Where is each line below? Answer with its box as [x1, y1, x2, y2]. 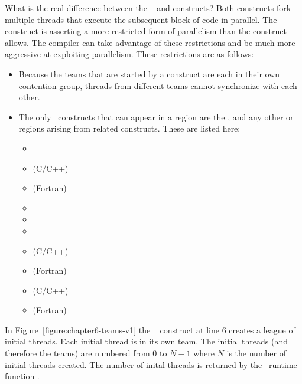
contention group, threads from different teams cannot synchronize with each [18, 79, 297, 91]
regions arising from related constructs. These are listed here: [18, 122, 241, 134]
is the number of [226, 347, 286, 359]
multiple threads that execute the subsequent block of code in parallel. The [5, 13, 277, 25]
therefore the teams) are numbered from [5, 347, 150, 359]
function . [5, 370, 40, 382]
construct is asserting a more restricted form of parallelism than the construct [5, 25, 287, 37]
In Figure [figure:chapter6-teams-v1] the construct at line [5, 323, 219, 336]
